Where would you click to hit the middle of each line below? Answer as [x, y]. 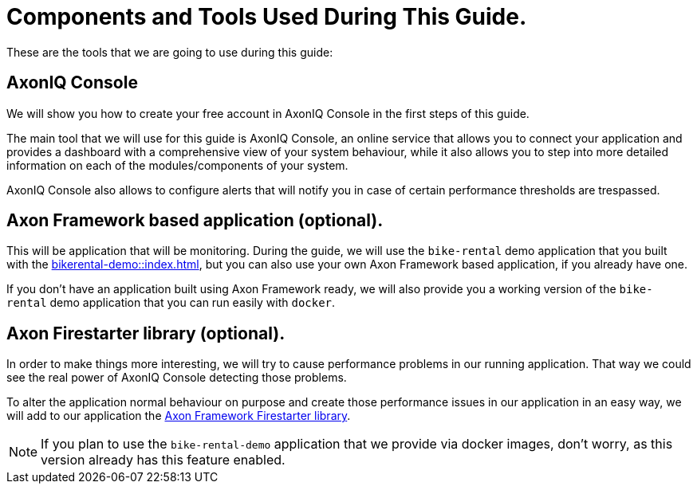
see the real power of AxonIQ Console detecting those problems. [177, 378]
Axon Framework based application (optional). [195, 221]
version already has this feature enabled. [163, 460]
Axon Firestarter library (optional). [146, 333]
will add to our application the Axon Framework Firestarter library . [179, 416]
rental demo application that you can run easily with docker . [171, 303]
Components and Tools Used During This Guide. [267, 17]
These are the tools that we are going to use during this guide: [170, 52]
